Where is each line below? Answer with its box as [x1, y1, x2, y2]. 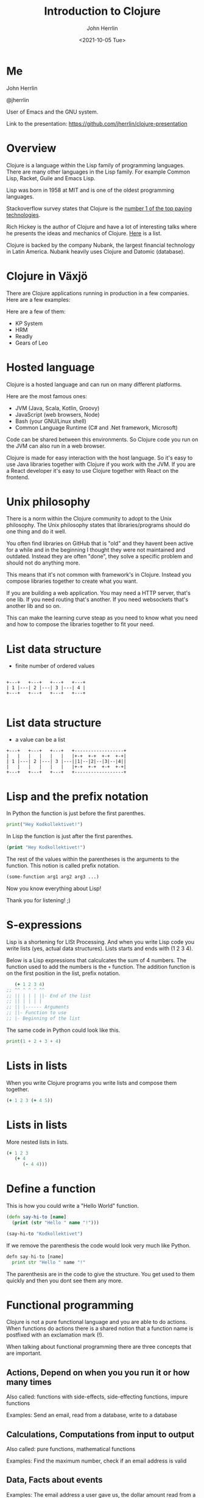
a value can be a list [15, 736, 66, 744]
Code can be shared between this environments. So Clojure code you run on [6, 436, 199, 443]
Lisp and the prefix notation [6, 789, 149, 803]
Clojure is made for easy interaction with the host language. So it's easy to [6, 454, 193, 461]
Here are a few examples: [6, 296, 71, 303]
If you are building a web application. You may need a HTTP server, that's [6, 590, 191, 597]
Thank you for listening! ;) [6, 896, 71, 904]
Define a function [6, 1182, 96, 1196]
